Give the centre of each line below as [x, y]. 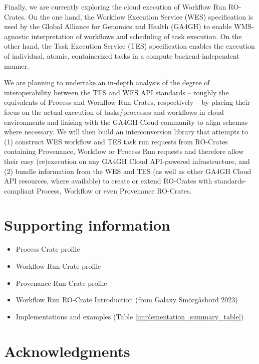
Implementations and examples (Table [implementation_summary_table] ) [130, 316]
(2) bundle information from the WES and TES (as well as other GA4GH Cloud [128, 171]
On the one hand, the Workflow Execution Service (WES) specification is [141, 16]
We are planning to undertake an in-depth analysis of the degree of [107, 82]
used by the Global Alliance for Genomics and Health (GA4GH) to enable [118, 26]
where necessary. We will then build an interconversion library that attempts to [126, 132]
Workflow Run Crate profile [58, 266]
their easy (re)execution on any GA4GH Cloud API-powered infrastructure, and [127, 161]
